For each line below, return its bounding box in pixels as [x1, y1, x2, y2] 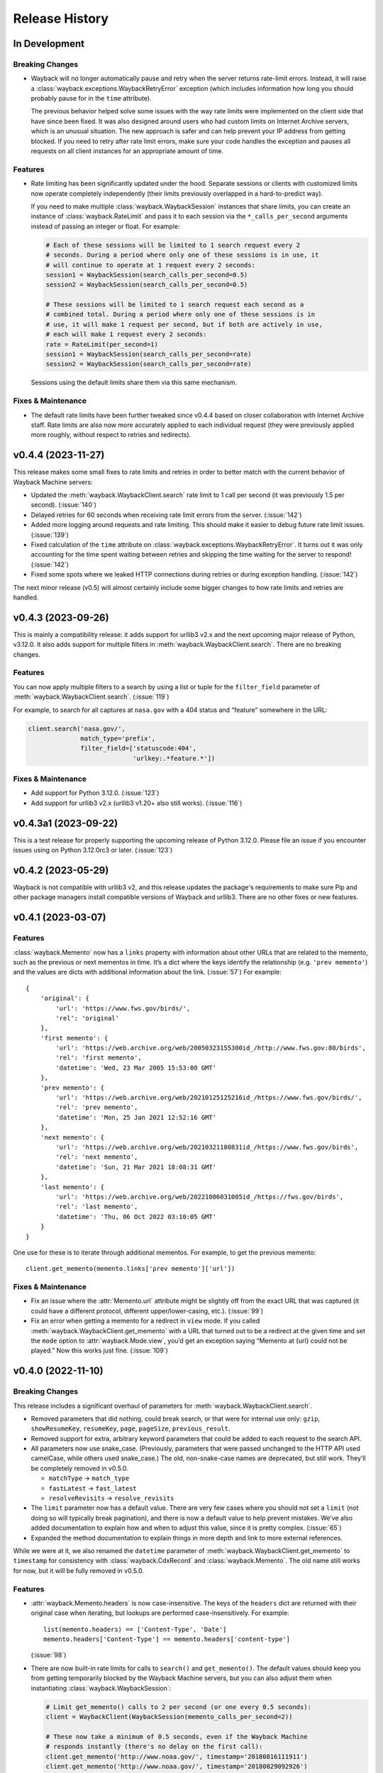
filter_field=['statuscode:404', [80, 745, 196, 752]
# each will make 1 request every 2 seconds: [45, 330, 207, 338]
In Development [13, 38, 85, 50]
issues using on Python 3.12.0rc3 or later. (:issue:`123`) [13, 846, 173, 855]
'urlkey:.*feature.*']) [132, 754, 216, 762]
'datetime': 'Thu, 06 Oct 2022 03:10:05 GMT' [55, 1213, 216, 1221]
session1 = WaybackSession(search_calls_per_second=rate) [45, 350, 252, 358]
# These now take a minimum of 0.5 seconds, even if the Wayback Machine [45, 1733, 308, 1740]
